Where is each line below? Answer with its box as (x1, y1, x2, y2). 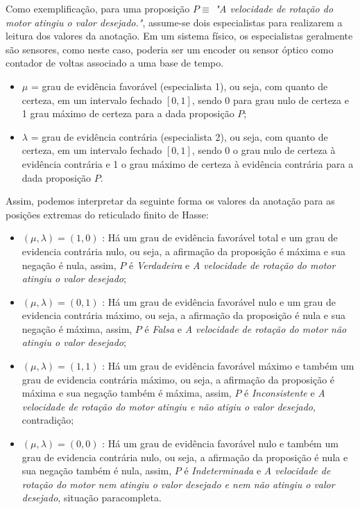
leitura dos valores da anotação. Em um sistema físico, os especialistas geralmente (6, 28, 353, 43)
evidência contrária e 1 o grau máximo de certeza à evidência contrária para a (22, 156, 354, 171)
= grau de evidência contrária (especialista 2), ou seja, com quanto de (31, 129, 328, 144)
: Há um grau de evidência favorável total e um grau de (102, 230, 338, 245)
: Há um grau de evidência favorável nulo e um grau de (102, 294, 336, 309)
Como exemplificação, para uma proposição (6, 1, 190, 15)
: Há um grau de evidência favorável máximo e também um (102, 359, 354, 373)
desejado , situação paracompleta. (22, 490, 162, 505)
